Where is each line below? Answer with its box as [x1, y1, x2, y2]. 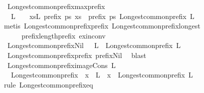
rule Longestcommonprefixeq [4, 79, 93, 89]
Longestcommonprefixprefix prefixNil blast [7, 49, 146, 60]
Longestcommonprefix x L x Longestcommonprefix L [11, 69, 193, 80]
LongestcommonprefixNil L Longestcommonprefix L [7, 40, 181, 50]
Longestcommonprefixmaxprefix [7, 1, 105, 11]
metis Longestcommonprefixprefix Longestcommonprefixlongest [4, 20, 200, 31]
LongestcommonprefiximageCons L [7, 59, 116, 70]
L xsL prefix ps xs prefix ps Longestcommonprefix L [11, 10, 194, 21]
